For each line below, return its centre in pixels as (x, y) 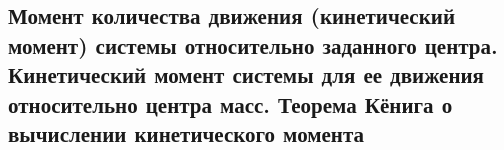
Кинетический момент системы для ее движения (246, 74)
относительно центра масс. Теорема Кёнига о (230, 103)
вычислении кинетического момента (186, 132)
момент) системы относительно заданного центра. (253, 44)
